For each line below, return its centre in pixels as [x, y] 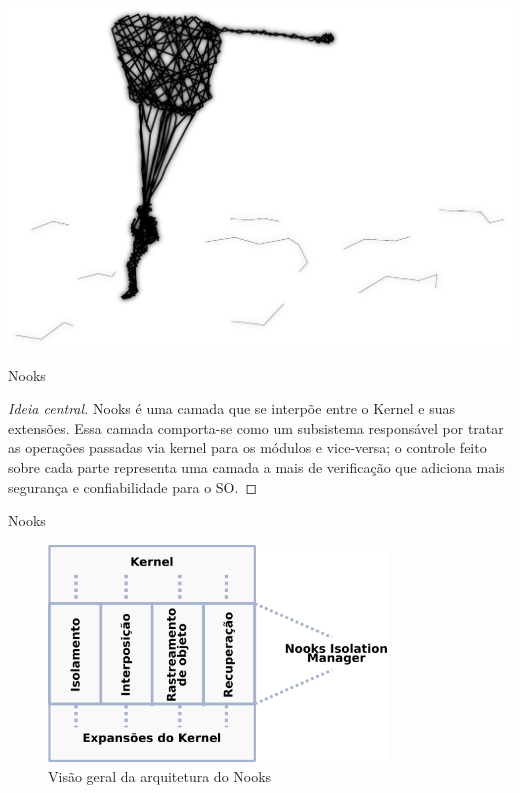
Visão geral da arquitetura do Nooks [160, 775]
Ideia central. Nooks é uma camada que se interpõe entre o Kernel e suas [232, 408]
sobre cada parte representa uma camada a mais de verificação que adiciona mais [256, 467]
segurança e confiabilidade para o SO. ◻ [133, 486]
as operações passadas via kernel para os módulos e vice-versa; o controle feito [247, 447]
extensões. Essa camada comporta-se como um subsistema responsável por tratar [256, 427]
